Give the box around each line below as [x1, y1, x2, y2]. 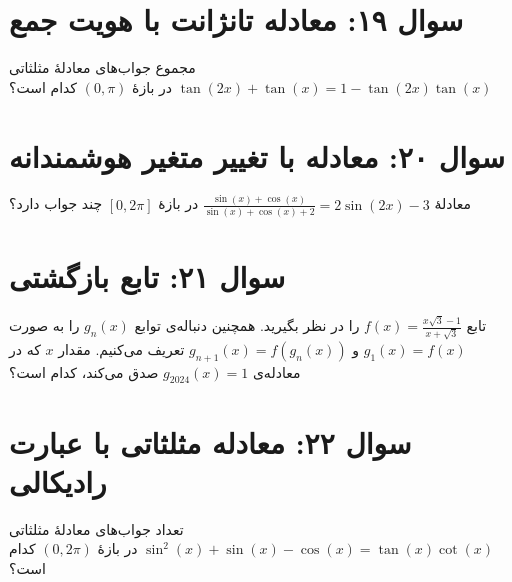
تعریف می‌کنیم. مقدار [58, 338, 185, 359]
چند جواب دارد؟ [9, 193, 103, 214]
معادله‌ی [252, 361, 301, 382]
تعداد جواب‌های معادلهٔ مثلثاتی [9, 518, 184, 539]
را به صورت [9, 315, 80, 336]
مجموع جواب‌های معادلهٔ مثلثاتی [9, 57, 196, 78]
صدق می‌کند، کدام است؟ [9, 361, 159, 382]
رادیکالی [9, 460, 107, 501]
